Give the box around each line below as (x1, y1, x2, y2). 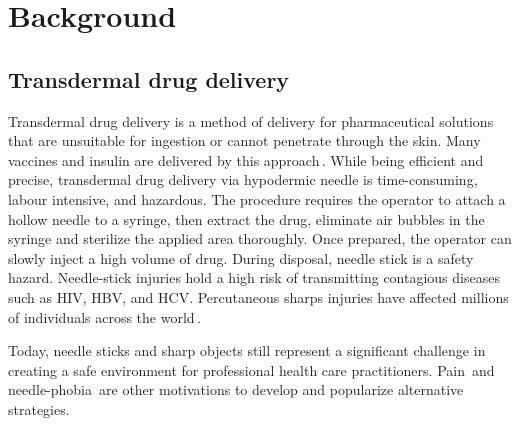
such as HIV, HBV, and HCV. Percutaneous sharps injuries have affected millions (8, 286, 509, 307)
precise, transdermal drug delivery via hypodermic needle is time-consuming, (8, 169, 478, 190)
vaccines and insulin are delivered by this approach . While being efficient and (8, 149, 484, 170)
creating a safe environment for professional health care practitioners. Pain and (8, 359, 495, 380)
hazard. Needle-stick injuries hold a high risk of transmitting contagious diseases (8, 267, 500, 288)
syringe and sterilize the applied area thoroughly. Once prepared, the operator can (8, 228, 512, 249)
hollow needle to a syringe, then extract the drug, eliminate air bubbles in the (8, 208, 485, 229)
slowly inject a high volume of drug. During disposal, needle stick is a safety (8, 247, 474, 268)
